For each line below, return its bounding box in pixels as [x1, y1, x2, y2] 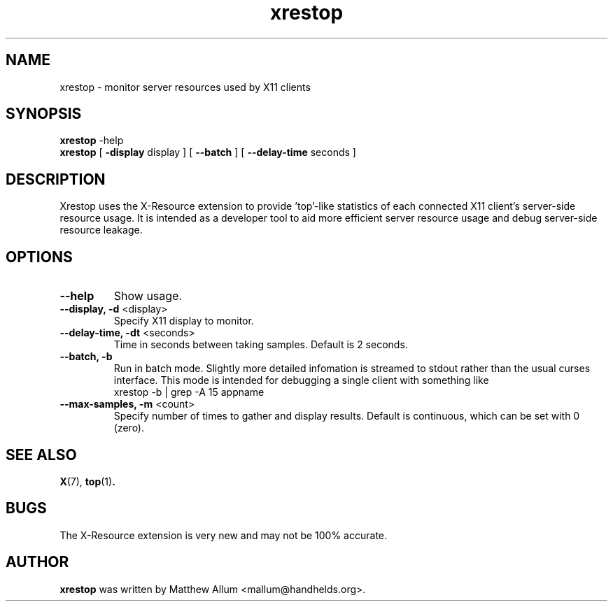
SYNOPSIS [6, 105, 82, 123]
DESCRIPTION [6, 170, 106, 188]
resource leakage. [59, 224, 143, 236]
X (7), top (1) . [59, 475, 115, 487]
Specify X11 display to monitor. [113, 315, 254, 327]
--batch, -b [59, 350, 113, 363]
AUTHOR [6, 553, 69, 571]
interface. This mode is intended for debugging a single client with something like [113, 374, 489, 387]
